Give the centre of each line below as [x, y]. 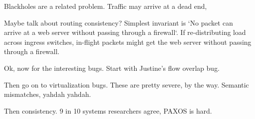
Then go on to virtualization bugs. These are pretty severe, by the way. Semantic [127, 84]
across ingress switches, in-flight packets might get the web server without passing [128, 42]
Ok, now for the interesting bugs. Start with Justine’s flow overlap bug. [112, 68]
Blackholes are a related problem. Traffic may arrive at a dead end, [106, 6]
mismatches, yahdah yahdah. [48, 94]
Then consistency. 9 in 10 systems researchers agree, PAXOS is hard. [108, 110]
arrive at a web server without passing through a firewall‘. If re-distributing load [125, 32]
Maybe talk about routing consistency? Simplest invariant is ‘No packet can [119, 22]
